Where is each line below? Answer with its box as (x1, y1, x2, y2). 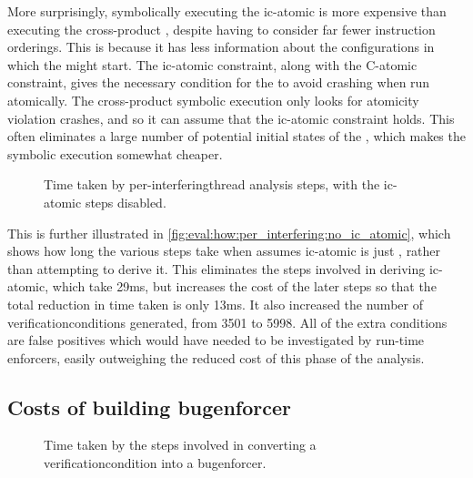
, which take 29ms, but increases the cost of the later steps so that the (45, 277, 437, 296)
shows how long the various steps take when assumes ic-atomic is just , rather (7, 241, 441, 260)
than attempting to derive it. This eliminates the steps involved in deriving (7, 259, 426, 278)
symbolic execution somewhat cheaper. (7, 144, 223, 163)
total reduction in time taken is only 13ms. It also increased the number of (7, 294, 423, 313)
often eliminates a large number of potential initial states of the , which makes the (7, 127, 466, 146)
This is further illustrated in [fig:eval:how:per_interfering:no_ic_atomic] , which (7, 223, 451, 242)
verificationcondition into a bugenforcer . (44, 453, 267, 473)
